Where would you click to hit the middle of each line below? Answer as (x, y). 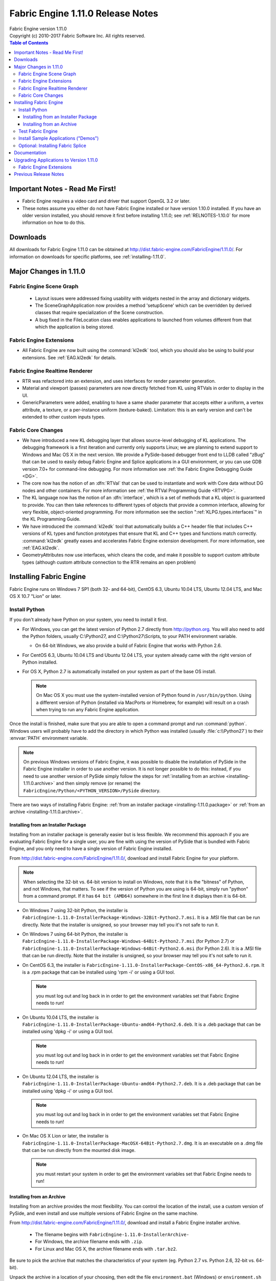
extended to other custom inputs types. (64, 417)
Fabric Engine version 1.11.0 (38, 29)
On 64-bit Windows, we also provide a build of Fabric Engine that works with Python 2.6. (128, 646)
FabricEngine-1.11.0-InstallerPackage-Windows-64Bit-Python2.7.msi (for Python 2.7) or (129, 941)
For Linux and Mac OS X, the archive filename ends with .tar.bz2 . (106, 1249)
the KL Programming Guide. (51, 519)
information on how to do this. (54, 222)
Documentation (30, 153)
